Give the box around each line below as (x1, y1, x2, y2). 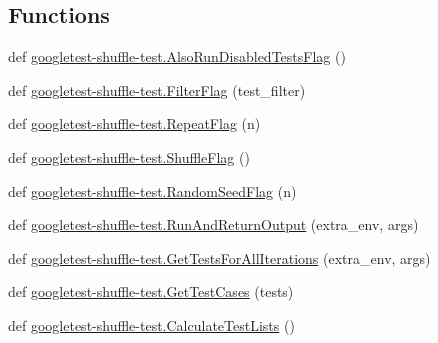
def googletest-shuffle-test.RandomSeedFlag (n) (8, 180, 297, 201)
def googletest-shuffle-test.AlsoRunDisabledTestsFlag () (8, 46, 346, 67)
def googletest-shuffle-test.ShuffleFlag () (8, 146, 250, 167)
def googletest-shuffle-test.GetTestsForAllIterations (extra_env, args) (8, 247, 431, 268)
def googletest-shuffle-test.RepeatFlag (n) (8, 113, 261, 134)
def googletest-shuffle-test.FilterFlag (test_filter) (8, 79, 306, 100)
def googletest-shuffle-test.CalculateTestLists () (8, 314, 295, 335)
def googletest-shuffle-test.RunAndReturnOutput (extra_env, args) (8, 214, 419, 235)
